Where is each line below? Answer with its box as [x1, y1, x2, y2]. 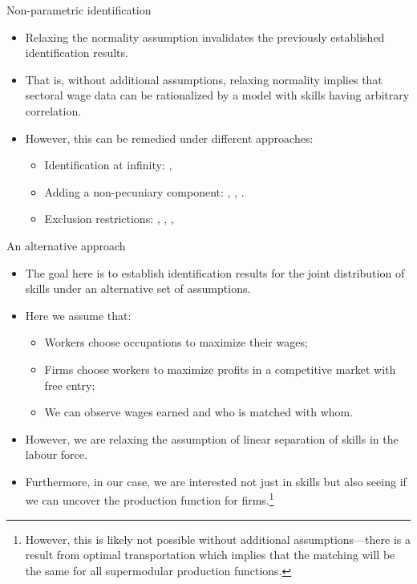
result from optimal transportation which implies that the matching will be [25, 546, 395, 563]
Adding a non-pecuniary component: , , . [44, 183, 245, 200]
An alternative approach [6, 237, 126, 253]
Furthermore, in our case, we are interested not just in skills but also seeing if [25, 472, 407, 489]
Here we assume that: [25, 306, 132, 323]
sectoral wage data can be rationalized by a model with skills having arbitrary [25, 87, 410, 103]
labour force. [25, 446, 87, 463]
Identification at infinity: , [44, 156, 172, 173]
